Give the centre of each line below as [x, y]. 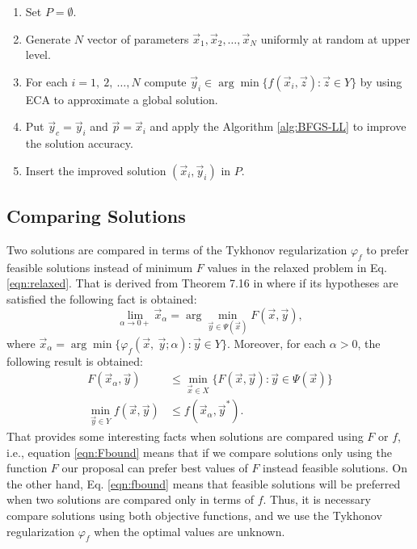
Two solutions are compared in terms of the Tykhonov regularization [177, 249]
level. [38, 54]
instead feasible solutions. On [335, 468]
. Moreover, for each [276, 343]
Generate [48, 38]
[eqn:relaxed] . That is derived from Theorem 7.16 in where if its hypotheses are [202, 283]
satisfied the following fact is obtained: [102, 298]
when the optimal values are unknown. [190, 531]
